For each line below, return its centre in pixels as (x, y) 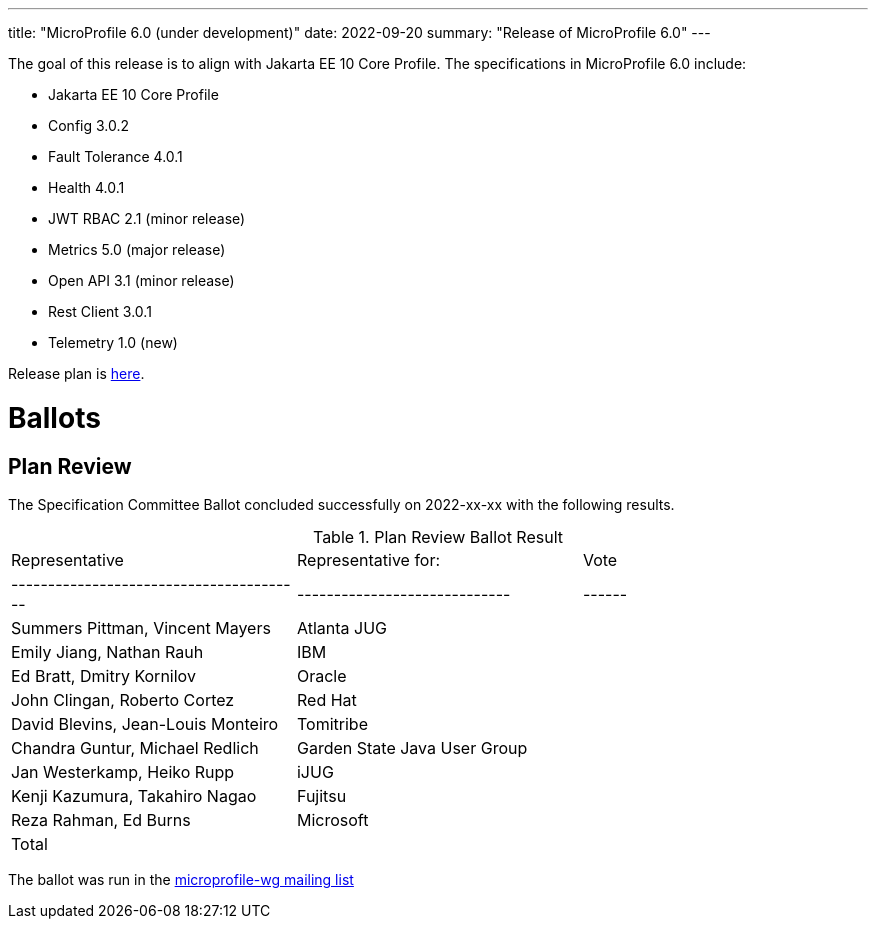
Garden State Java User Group (412, 747)
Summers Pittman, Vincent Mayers (141, 627)
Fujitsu (321, 795)
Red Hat (326, 699)
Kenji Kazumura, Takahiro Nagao (134, 795)
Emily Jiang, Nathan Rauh (107, 651)
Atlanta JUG (342, 627)
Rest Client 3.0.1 (100, 311)
